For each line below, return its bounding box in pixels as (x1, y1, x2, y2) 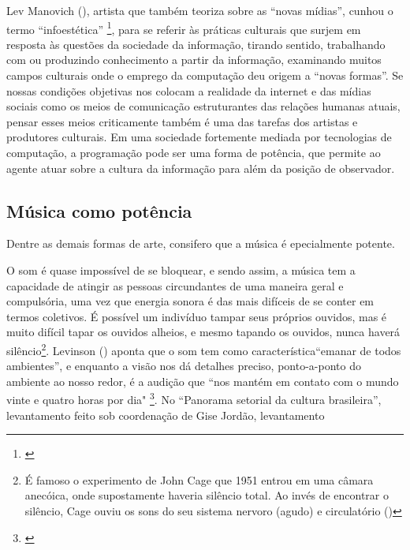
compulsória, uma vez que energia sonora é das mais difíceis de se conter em (6, 293, 375, 309)
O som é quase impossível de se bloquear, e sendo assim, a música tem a (6, 261, 356, 278)
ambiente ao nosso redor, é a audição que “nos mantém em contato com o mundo (6, 372, 399, 389)
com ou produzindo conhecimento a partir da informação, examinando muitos (6, 51, 382, 68)
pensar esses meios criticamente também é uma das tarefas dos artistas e (6, 113, 358, 129)
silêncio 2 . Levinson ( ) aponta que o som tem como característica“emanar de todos (6, 339, 401, 358)
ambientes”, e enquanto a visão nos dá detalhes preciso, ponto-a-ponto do (6, 357, 361, 374)
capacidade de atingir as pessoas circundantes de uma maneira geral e (6, 277, 344, 294)
